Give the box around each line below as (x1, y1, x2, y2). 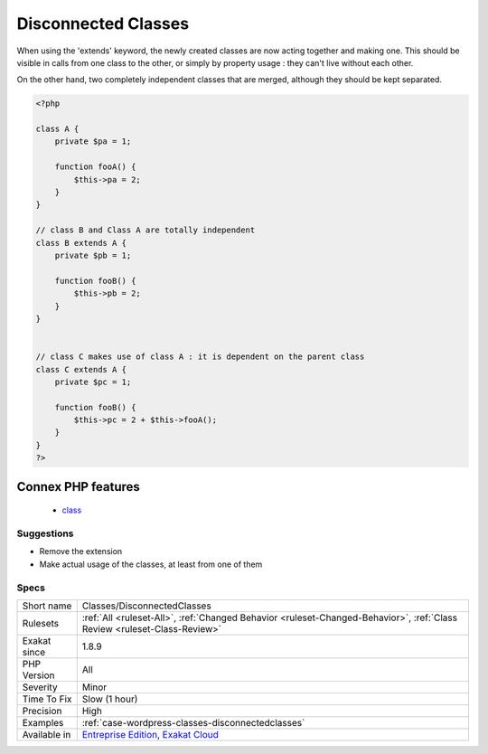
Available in (22, 728, 71, 740)
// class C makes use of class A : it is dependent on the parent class (35, 352, 365, 362)
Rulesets (22, 617, 59, 629)
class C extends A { (35, 364, 127, 374)
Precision (22, 704, 62, 717)
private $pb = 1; (54, 250, 132, 260)
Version (22, 669, 55, 682)
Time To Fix (22, 693, 72, 705)
